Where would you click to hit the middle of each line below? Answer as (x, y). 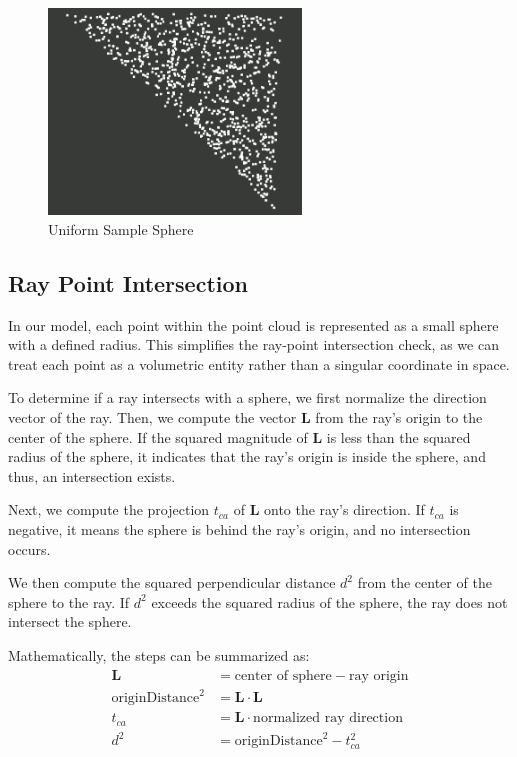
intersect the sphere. (70, 621)
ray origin (378, 675)
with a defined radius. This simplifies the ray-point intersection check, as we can (253, 344)
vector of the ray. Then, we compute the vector (152, 417)
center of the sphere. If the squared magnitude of (158, 436)
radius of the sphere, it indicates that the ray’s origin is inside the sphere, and (247, 456)
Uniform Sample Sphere (121, 228)
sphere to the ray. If (69, 601)
